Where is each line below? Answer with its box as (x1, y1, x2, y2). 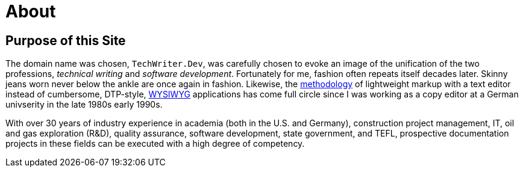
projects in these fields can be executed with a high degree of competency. (5, 138, 305, 149)
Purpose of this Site (5, 32, 126, 48)
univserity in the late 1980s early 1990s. (5, 99, 163, 110)
